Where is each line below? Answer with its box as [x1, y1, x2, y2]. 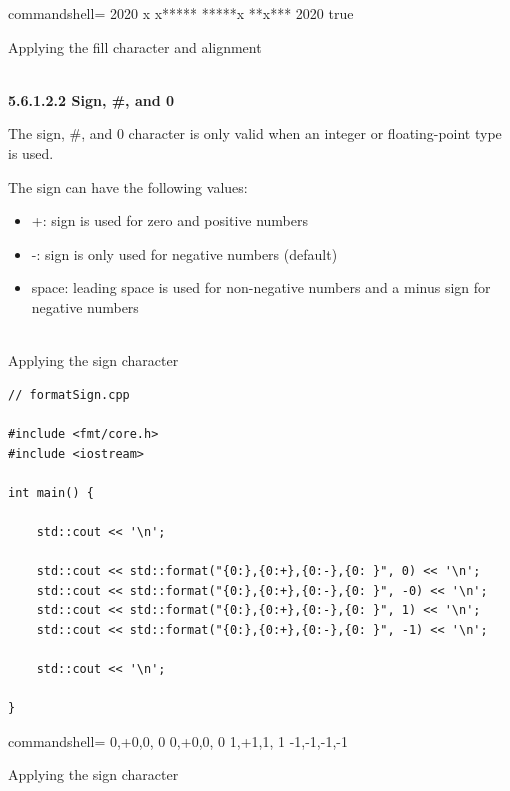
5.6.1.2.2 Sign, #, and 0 [8, 89, 175, 110]
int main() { [8, 485, 94, 500]
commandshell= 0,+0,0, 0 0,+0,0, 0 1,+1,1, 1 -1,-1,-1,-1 [8, 730, 348, 751]
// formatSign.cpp [8, 387, 130, 402]
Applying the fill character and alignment [8, 36, 262, 57]
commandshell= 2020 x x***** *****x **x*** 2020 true [8, 3, 354, 23]
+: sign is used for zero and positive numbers [31, 210, 309, 231]
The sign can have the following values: [8, 176, 248, 197]
